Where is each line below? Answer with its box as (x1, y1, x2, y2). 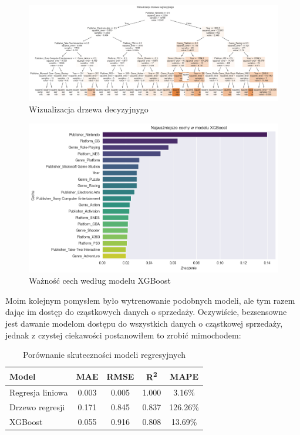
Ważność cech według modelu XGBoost (29, 274, 171, 287)
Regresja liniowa (9, 386, 68, 399)
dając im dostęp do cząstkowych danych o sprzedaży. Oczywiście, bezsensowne (5, 306, 287, 318)
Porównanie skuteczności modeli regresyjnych (22, 348, 186, 361)
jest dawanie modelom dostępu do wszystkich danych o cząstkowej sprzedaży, (5, 317, 283, 330)
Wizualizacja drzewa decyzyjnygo (29, 103, 149, 115)
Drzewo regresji (9, 401, 65, 413)
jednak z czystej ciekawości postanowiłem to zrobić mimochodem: (5, 328, 241, 341)
